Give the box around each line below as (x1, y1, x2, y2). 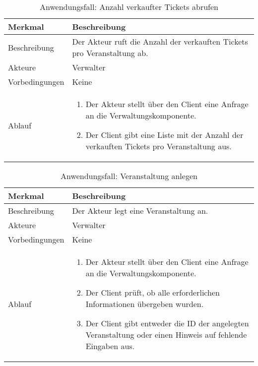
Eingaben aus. (85, 340, 135, 352)
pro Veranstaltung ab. (72, 47, 148, 59)
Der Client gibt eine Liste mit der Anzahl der (85, 129, 244, 140)
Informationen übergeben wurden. (85, 298, 204, 309)
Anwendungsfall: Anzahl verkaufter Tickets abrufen (40, 1, 218, 12)
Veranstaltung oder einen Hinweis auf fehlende (85, 329, 247, 340)
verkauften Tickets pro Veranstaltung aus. (85, 140, 232, 152)
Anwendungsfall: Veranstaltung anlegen (61, 170, 197, 182)
